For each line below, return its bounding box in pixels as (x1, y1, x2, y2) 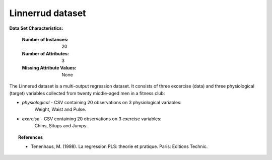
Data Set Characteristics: (9, 25, 63, 31)
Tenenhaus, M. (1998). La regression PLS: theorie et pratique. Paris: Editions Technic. (31, 143, 208, 149)
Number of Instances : (22, 36, 69, 42)
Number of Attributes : (22, 50, 69, 56)
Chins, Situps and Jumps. (34, 123, 88, 129)
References (18, 134, 43, 140)
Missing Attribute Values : (22, 64, 77, 70)
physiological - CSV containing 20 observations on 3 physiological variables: (22, 100, 182, 106)
